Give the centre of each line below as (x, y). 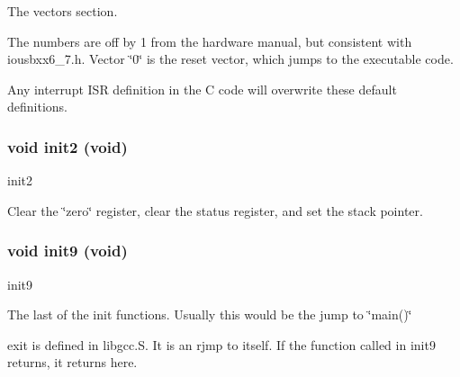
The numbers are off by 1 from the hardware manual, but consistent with (210, 41)
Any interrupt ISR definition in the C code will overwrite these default (202, 89)
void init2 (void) (68, 146)
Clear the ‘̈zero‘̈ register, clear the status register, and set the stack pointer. (215, 210)
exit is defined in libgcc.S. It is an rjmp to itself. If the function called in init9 (221, 344)
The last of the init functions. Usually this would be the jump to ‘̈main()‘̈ (210, 314)
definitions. (37, 107)
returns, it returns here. (72, 362)
